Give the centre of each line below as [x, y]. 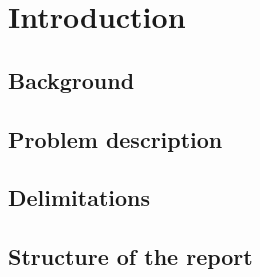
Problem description [115, 138]
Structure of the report [130, 256]
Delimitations [79, 197]
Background [71, 79]
